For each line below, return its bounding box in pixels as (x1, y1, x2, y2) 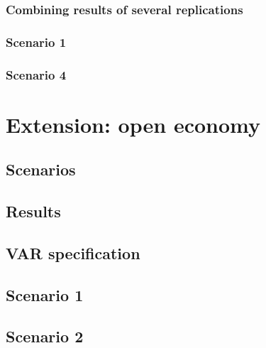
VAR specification (6, 241, 140, 263)
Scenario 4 (6, 65, 67, 83)
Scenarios (6, 158, 76, 180)
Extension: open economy (6, 109, 260, 138)
